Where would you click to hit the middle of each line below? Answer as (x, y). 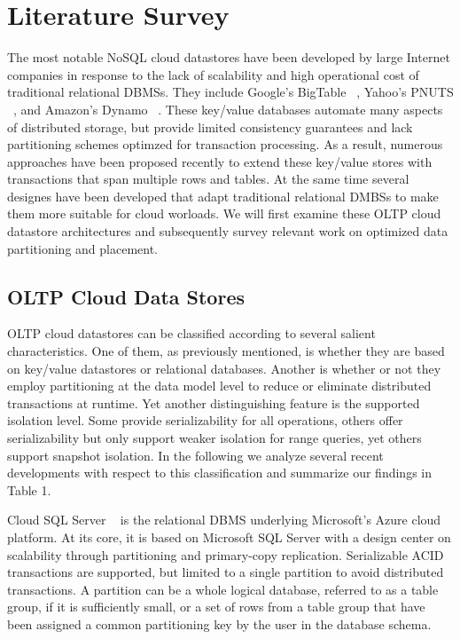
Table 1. (29, 489)
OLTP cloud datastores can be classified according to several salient (191, 333)
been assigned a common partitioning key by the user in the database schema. (219, 623)
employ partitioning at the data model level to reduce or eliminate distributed (219, 386)
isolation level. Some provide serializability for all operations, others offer (205, 420)
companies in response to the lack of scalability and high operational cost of (213, 74)
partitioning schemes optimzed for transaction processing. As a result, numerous (225, 144)
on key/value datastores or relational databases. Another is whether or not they (224, 368)
